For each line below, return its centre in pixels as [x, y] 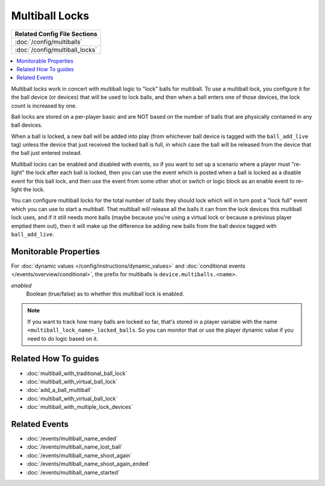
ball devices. [27, 125]
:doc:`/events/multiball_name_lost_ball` [74, 447]
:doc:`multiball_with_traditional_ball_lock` [77, 373]
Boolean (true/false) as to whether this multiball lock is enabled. [105, 294]
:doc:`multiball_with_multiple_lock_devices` [79, 407]
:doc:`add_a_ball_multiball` [59, 390]
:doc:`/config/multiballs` [48, 42]
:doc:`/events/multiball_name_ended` [72, 438]
